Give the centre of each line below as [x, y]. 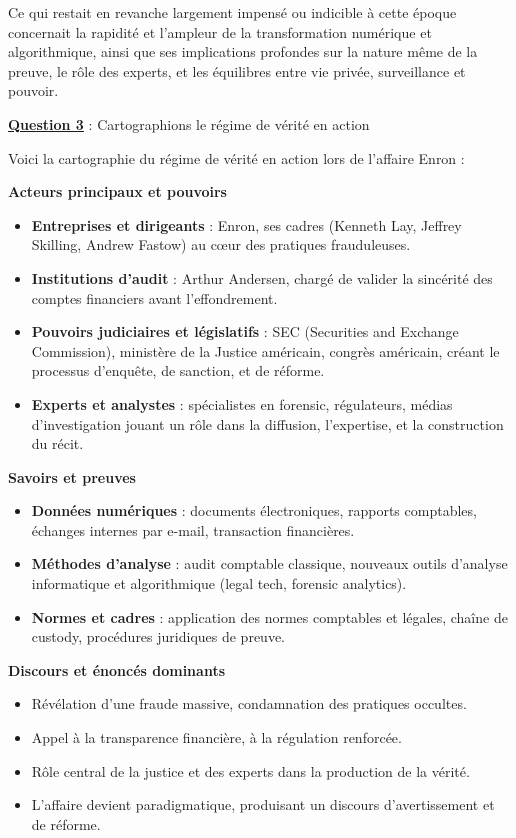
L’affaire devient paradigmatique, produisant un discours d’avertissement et [263, 804]
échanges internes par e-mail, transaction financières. [193, 529]
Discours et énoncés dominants [116, 669]
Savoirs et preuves [72, 476]
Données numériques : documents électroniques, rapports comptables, [254, 510]
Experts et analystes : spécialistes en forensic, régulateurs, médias [242, 403]
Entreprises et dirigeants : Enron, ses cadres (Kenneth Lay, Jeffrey [246, 224]
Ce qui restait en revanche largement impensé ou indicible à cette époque [232, 12]
